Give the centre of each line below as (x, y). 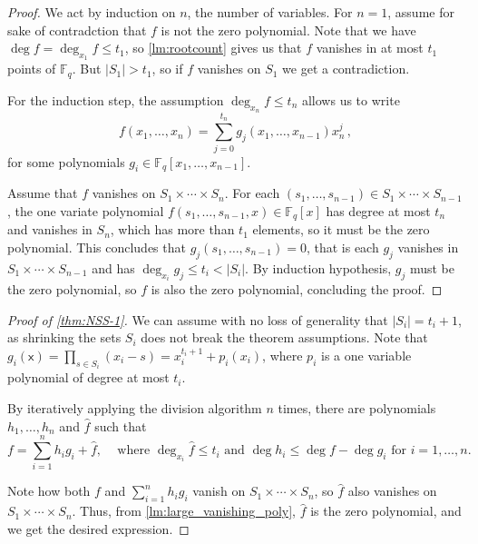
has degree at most (378, 210)
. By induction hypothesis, (318, 267)
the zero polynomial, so (72, 289)
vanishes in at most (370, 48)
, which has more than (172, 229)
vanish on (219, 491)
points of (32, 69)
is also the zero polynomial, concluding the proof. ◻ (297, 289)
